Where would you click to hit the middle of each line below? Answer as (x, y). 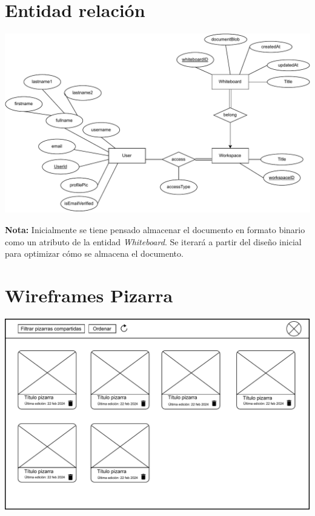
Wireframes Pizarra (89, 295)
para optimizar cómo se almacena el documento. (94, 253)
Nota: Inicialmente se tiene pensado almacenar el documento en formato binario (155, 230)
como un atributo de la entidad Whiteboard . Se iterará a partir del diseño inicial (153, 241)
